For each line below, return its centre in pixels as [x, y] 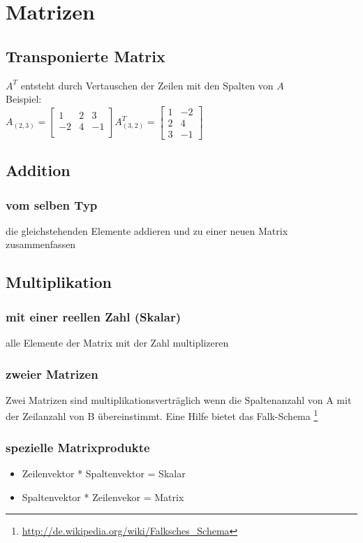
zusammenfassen [41, 244]
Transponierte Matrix [86, 56]
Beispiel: [24, 99]
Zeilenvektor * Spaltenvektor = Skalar [104, 473]
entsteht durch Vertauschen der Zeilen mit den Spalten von [147, 85]
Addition [38, 170]
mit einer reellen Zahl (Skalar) [94, 316]
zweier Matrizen [52, 374]
